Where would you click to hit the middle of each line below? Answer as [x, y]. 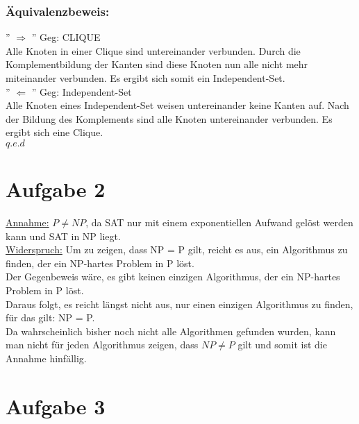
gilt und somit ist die [282, 345]
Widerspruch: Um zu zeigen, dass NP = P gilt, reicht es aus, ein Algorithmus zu [177, 249]
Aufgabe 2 [56, 189]
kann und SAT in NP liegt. [63, 236]
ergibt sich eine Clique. [55, 132]
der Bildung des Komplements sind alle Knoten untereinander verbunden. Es [169, 118]
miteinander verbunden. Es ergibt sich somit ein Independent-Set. [145, 78]
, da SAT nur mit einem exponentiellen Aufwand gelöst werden [219, 222]
